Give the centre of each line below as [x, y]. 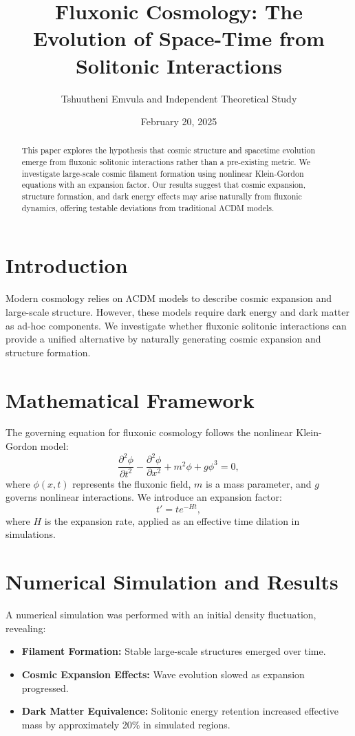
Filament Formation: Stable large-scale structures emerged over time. [174, 651]
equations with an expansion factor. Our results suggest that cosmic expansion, [163, 185]
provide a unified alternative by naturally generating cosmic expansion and [163, 339]
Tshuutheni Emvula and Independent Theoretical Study [179, 98]
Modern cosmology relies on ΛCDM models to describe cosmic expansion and [169, 298]
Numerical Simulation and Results [172, 582]
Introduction [67, 265]
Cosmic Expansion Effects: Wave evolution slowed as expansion [163, 674]
